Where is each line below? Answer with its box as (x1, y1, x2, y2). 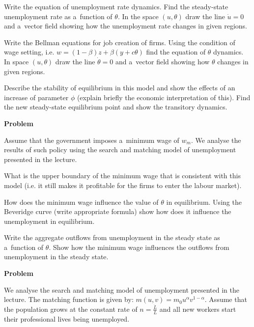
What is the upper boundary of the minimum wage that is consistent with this (4, 170, 241, 181)
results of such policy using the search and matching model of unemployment (4, 144, 236, 155)
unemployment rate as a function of (4, 11, 113, 21)
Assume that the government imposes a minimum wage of (4, 135, 179, 145)
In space (4, 56, 29, 66)
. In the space (117, 11, 159, 21)
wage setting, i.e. (4, 47, 55, 57)
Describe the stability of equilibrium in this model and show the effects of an (4, 82, 235, 93)
